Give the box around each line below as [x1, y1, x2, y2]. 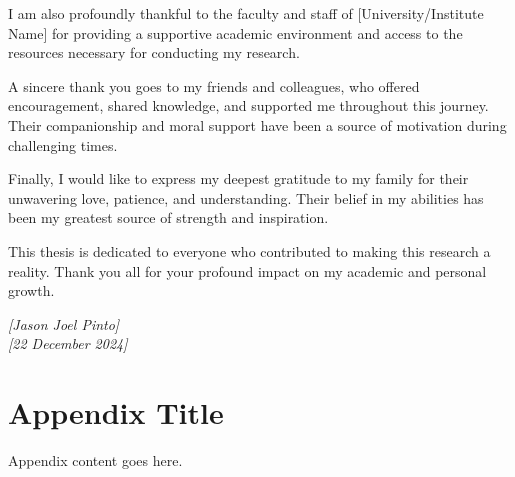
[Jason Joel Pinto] [8, 313, 120, 334]
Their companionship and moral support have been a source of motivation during [8, 114, 507, 135]
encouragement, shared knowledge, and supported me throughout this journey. [8, 95, 489, 116]
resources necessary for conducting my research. [8, 42, 300, 63]
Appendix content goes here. [8, 450, 183, 471]
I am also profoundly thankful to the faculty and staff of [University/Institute [8, 3, 484, 23]
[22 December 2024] [8, 333, 128, 354]
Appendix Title [8, 392, 224, 433]
